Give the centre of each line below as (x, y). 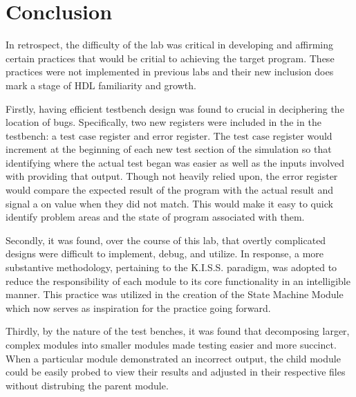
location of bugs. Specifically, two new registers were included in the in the (163, 122)
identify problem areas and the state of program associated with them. (155, 217)
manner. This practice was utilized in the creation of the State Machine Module (175, 294)
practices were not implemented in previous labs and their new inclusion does (170, 72)
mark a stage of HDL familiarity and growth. (101, 85)
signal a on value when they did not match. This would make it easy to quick (169, 203)
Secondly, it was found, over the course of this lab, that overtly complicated (166, 240)
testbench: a (31, 135)
